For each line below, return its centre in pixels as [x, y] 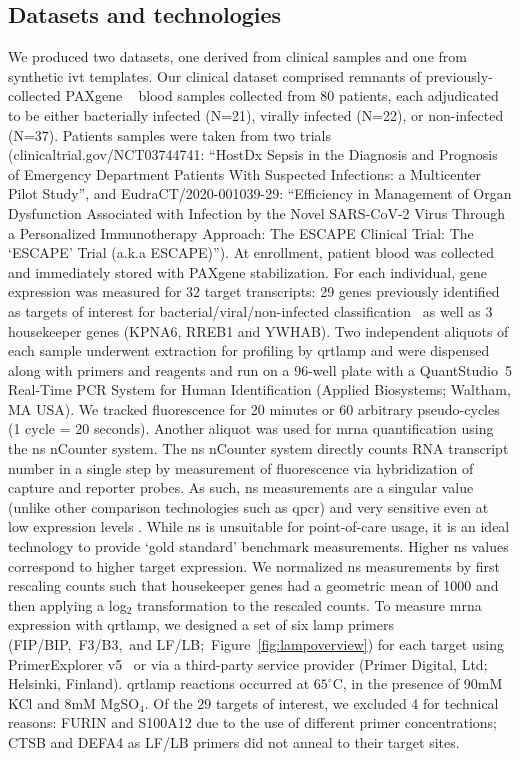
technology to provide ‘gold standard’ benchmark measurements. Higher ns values [258, 546]
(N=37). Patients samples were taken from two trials [169, 134]
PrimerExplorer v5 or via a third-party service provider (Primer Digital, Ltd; [248, 663]
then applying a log [67, 604]
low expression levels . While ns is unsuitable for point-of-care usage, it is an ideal [259, 526]
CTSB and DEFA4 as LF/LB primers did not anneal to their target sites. [234, 741]
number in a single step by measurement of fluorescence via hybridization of [241, 467]
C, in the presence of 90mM [417, 683]
